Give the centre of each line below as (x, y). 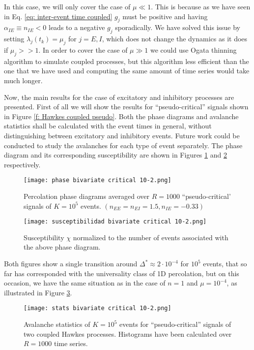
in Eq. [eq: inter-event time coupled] (58, 16)
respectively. (22, 164)
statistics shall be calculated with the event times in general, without (108, 126)
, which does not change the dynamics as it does (175, 39)
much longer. (23, 80)
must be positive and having (165, 16)
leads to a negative (77, 27)
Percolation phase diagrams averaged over (86, 196)
